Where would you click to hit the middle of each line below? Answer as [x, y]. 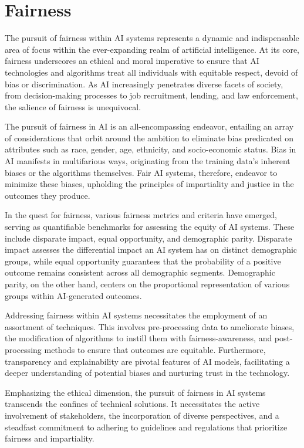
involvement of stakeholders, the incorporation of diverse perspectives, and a [142, 415]
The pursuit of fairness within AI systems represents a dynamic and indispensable [152, 38]
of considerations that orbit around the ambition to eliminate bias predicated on [149, 138]
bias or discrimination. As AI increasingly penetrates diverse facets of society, [144, 84]
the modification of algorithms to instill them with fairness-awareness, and [139, 338]
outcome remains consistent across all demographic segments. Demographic [140, 272]
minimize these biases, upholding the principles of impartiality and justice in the [149, 184]
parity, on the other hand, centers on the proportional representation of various [147, 284]
